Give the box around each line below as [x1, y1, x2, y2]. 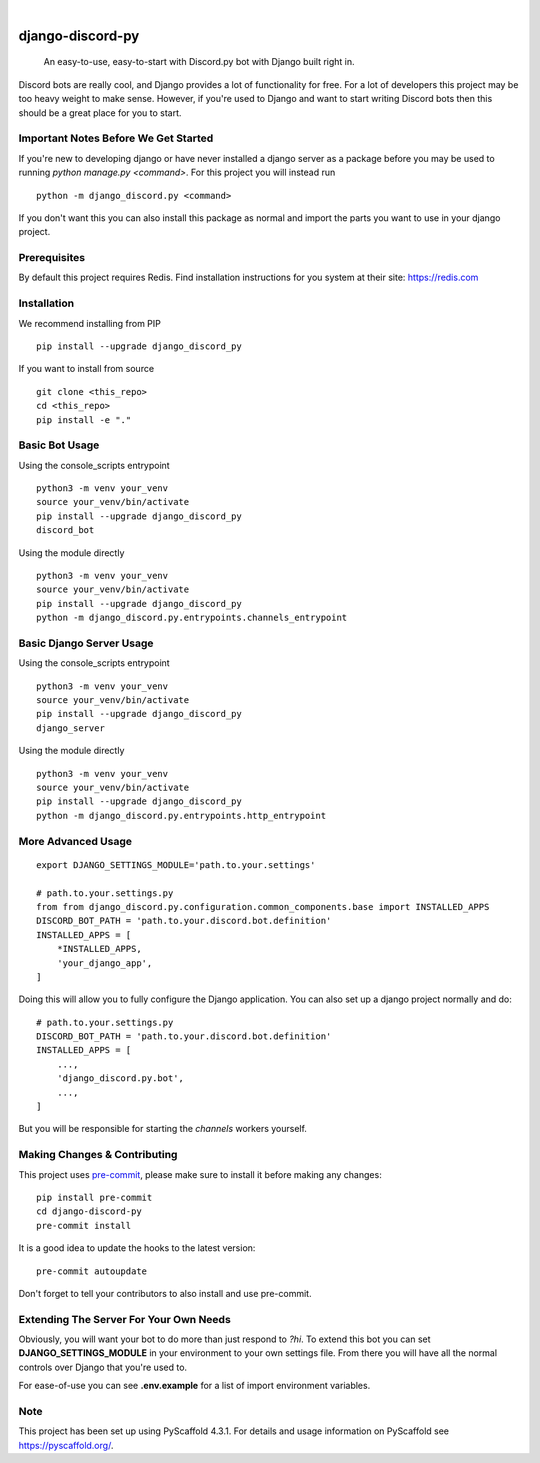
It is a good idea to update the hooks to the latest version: [18, 1242, 256, 1254]
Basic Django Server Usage [18, 636, 154, 650]
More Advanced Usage [18, 834, 133, 848]
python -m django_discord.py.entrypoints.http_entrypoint [36, 810, 327, 821]
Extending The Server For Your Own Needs [18, 1312, 232, 1326]
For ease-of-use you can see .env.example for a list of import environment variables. [18, 1380, 371, 1392]
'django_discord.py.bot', [56, 1073, 185, 1084]
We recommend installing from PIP [18, 317, 162, 329]
